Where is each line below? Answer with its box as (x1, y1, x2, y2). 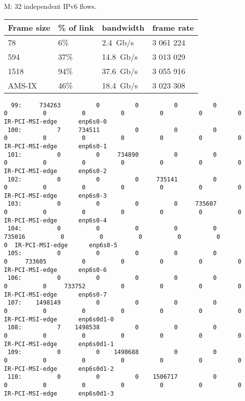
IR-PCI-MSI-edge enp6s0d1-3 (4, 390, 114, 397)
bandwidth (102, 21, 145, 33)
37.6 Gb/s (102, 65, 138, 77)
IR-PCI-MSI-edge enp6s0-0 (4, 118, 107, 125)
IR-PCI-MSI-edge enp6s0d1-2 (4, 365, 114, 372)
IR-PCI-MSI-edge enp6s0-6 (4, 266, 107, 273)
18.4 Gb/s (102, 79, 138, 91)
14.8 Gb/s (102, 50, 138, 62)
